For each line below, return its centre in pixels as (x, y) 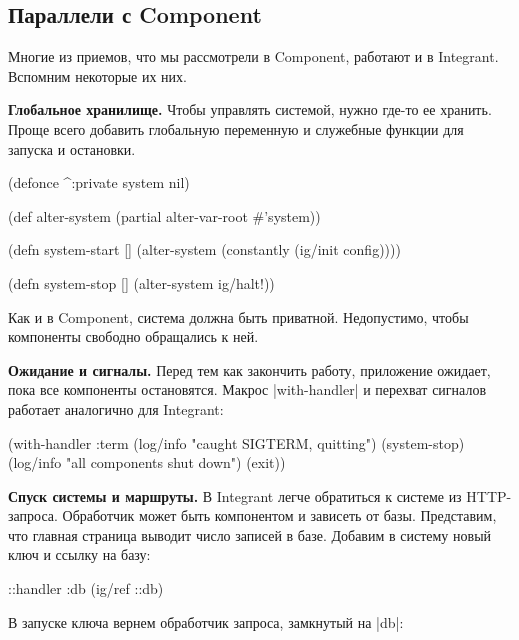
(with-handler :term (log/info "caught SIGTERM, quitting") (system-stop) (236, 442)
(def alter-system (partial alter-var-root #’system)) (164, 215)
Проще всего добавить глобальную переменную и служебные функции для (236, 128)
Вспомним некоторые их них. (98, 75)
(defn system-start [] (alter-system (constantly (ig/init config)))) (204, 249)
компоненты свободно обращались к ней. (133, 336)
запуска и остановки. (72, 148)
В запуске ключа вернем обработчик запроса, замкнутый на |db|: (206, 621)
